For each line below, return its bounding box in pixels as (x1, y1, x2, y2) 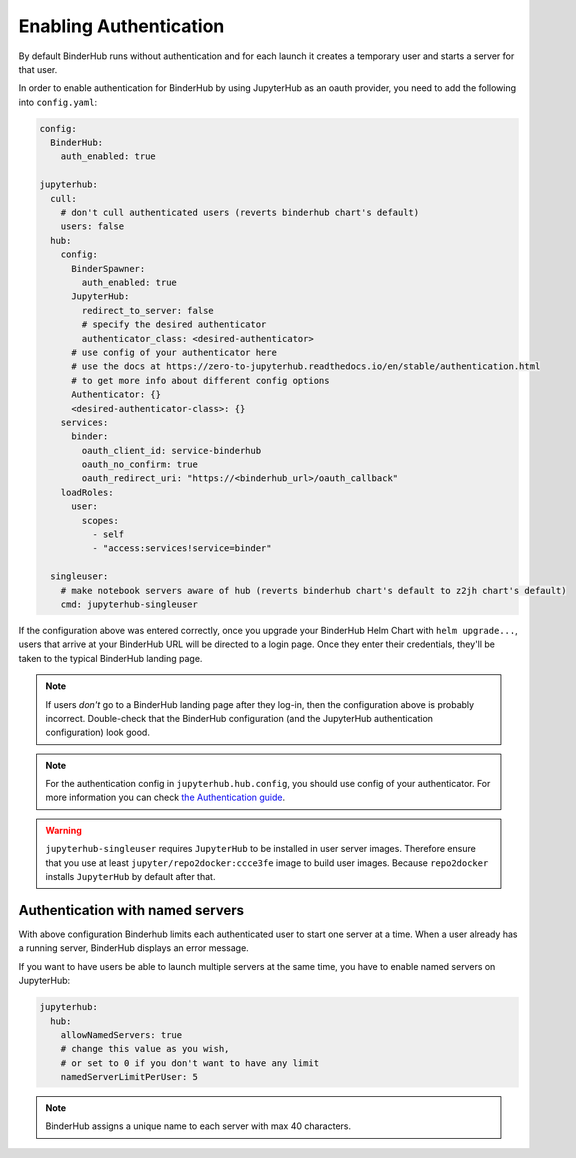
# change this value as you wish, (60, 1043, 230, 1055)
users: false (60, 221, 125, 232)
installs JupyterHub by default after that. (45, 871, 216, 883)
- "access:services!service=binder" (91, 543, 272, 554)
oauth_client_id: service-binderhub (81, 445, 262, 456)
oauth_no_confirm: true (81, 459, 199, 470)
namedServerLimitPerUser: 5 (60, 1071, 199, 1083)
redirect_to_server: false (81, 305, 214, 316)
